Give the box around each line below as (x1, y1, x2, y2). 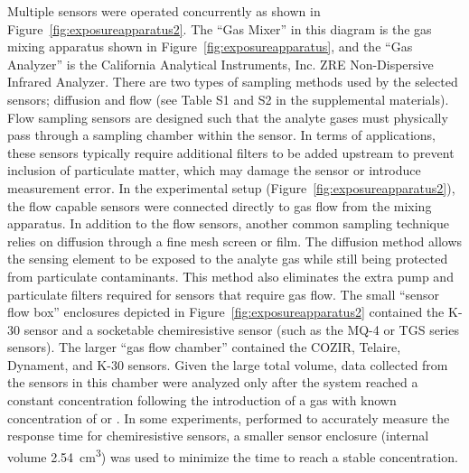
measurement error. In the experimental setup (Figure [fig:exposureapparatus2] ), (7, 178, 455, 197)
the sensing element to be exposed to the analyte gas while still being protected (7, 249, 448, 268)
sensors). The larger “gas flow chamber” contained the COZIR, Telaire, (7, 338, 401, 357)
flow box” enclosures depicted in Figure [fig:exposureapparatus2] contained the (7, 302, 445, 321)
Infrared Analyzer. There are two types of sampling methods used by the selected (7, 72, 458, 91)
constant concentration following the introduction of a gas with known (7, 391, 397, 410)
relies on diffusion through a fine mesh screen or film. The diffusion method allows (7, 231, 463, 250)
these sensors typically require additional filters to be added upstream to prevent (7, 143, 455, 162)
